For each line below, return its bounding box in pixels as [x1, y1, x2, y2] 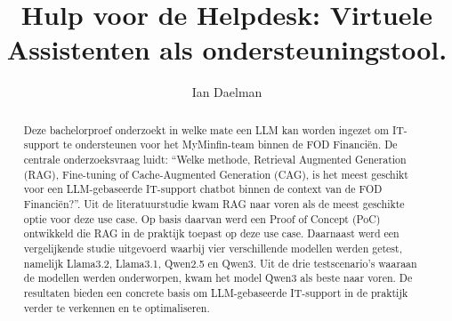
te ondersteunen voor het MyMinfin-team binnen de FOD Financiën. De [62, 137, 398, 152]
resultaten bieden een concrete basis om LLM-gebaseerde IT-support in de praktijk [23, 285, 408, 300]
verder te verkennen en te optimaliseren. [23, 300, 210, 315]
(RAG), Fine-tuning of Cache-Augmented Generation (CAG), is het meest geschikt [23, 166, 408, 181]
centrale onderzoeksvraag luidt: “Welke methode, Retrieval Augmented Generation [23, 152, 407, 167]
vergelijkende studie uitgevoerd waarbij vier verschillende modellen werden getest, [23, 240, 402, 255]
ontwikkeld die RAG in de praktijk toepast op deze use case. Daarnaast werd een [23, 226, 400, 241]
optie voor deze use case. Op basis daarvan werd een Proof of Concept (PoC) [23, 211, 381, 226]
